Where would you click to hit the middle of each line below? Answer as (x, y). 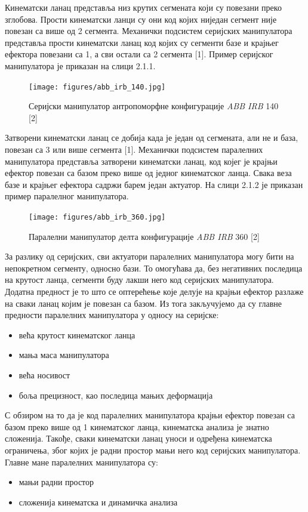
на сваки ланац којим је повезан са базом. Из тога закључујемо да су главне (143, 303)
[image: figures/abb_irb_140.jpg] (97, 87)
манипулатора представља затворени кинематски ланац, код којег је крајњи (141, 161)
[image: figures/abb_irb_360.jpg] (97, 217)
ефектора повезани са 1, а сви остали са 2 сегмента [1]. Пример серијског (139, 54)
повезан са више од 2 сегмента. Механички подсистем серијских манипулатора (149, 31)
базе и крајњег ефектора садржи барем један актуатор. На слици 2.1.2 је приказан (154, 184)
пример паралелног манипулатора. (67, 196)
